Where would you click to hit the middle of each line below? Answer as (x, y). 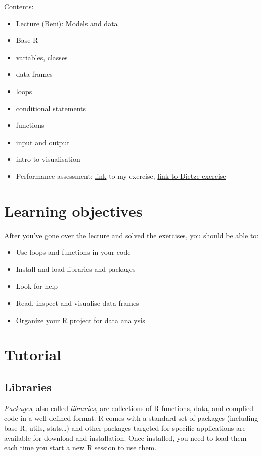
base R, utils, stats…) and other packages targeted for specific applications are (125, 427)
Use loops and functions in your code (73, 252)
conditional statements (51, 108)
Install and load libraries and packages (76, 269)
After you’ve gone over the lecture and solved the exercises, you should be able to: (132, 235)
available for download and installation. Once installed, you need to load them (125, 438)
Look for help (37, 286)
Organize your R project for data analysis (80, 320)
